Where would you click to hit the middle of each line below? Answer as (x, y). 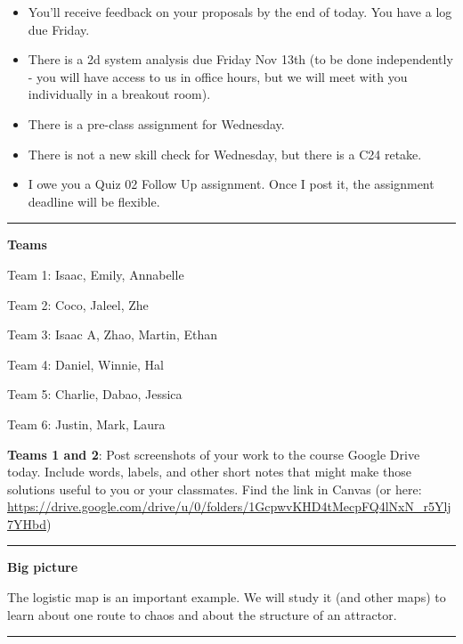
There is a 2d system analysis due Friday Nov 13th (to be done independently (240, 59)
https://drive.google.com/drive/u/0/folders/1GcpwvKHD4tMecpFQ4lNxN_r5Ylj (229, 506)
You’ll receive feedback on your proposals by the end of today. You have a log (240, 12)
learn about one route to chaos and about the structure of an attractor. (202, 614)
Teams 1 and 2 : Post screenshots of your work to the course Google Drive (214, 454)
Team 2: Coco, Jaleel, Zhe (78, 304)
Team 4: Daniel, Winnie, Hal (85, 364)
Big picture (43, 567)
